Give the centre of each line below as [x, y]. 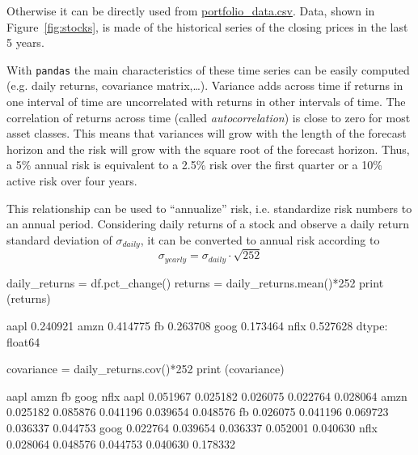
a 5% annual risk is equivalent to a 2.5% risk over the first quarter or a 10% [194, 165]
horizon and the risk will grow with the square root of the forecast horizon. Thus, [208, 149]
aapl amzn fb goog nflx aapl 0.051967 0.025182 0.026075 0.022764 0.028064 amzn [207, 395]
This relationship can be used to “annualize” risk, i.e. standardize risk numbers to [209, 208]
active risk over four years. [72, 181]
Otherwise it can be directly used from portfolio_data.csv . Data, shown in [191, 11]
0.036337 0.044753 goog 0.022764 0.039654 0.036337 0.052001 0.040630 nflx [192, 427]
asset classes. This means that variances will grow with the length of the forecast [207, 133]
